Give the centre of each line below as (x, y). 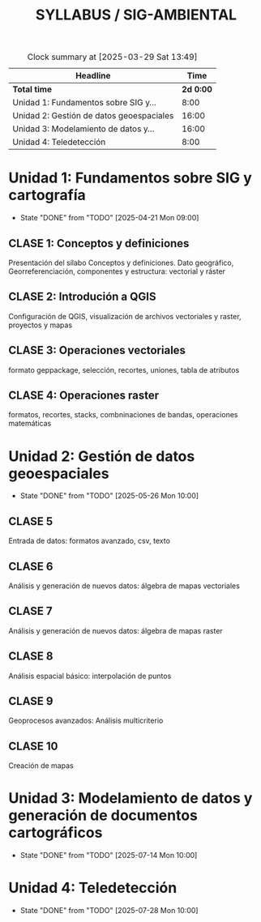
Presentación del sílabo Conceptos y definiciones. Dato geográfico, (121, 263)
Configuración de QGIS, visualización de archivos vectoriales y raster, (125, 316)
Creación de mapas (41, 766)
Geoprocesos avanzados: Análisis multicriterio (86, 721)
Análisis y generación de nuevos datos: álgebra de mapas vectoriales (124, 586)
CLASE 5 (31, 521)
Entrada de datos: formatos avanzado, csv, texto (89, 541)
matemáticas (30, 424)
